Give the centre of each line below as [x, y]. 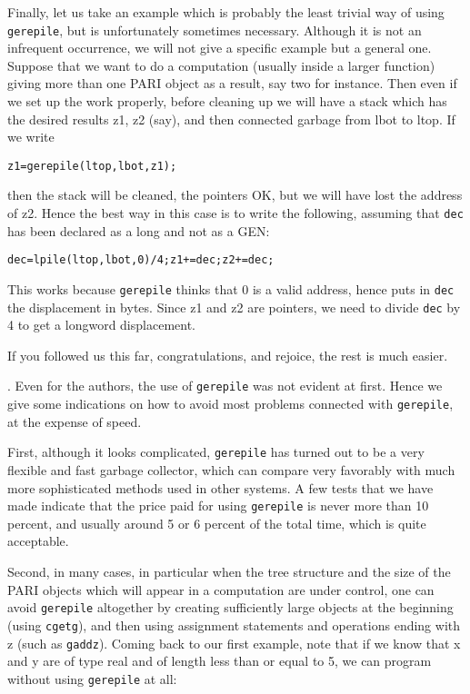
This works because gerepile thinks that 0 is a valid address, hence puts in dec [231, 288]
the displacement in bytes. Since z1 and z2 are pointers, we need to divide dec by [234, 307]
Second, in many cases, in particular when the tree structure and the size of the [229, 572]
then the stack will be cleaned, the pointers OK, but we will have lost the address [235, 195]
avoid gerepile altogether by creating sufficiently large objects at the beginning [230, 607]
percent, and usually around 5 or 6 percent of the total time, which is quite [217, 523]
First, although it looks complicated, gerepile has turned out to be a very [216, 452]
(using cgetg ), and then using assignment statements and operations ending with [234, 625]
